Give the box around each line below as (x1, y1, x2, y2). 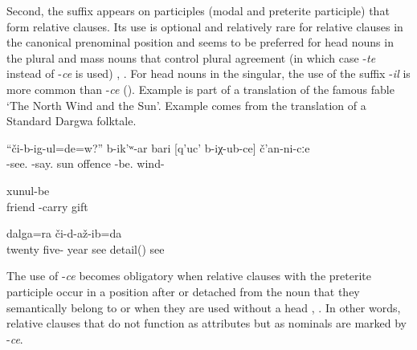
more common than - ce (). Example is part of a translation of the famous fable (6, 80, 395, 97)
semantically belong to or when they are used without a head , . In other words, (6, 299, 401, 315)
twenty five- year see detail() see (6, 240, 165, 257)
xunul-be (6, 181, 50, 198)
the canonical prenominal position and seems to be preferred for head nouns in (6, 34, 394, 51)
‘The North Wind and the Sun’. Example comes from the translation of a (6, 96, 366, 113)
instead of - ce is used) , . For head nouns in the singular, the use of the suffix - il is (6, 65, 411, 82)
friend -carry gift (6, 197, 88, 214)
